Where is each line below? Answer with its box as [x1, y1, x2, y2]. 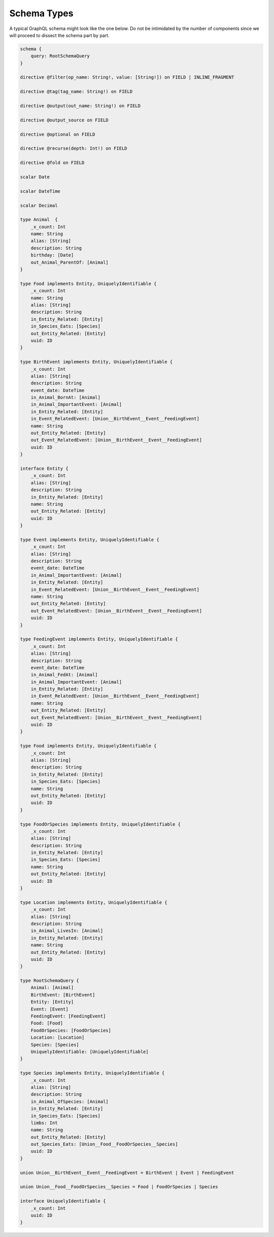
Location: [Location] [30, 1035, 85, 1040]
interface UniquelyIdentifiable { [20, 1198, 106, 1204]
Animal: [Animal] [30, 985, 74, 991]
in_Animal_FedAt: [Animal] [30, 672, 98, 678]
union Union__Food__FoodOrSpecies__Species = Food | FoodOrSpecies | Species [20, 1184, 218, 1190]
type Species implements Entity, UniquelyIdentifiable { [20, 1070, 165, 1076]
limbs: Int [30, 1120, 58, 1126]
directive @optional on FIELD [20, 131, 95, 137]
